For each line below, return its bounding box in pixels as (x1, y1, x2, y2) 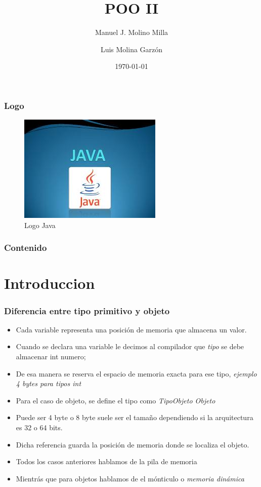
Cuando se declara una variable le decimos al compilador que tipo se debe (16, 341, 244, 352)
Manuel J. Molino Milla (95, 27, 168, 38)
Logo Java (24, 219, 56, 230)
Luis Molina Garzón (100, 44, 163, 54)
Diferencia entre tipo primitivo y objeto (4, 304, 170, 317)
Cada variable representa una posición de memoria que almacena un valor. (16, 324, 247, 334)
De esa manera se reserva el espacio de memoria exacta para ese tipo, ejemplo (16, 368, 257, 379)
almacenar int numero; (16, 351, 86, 362)
